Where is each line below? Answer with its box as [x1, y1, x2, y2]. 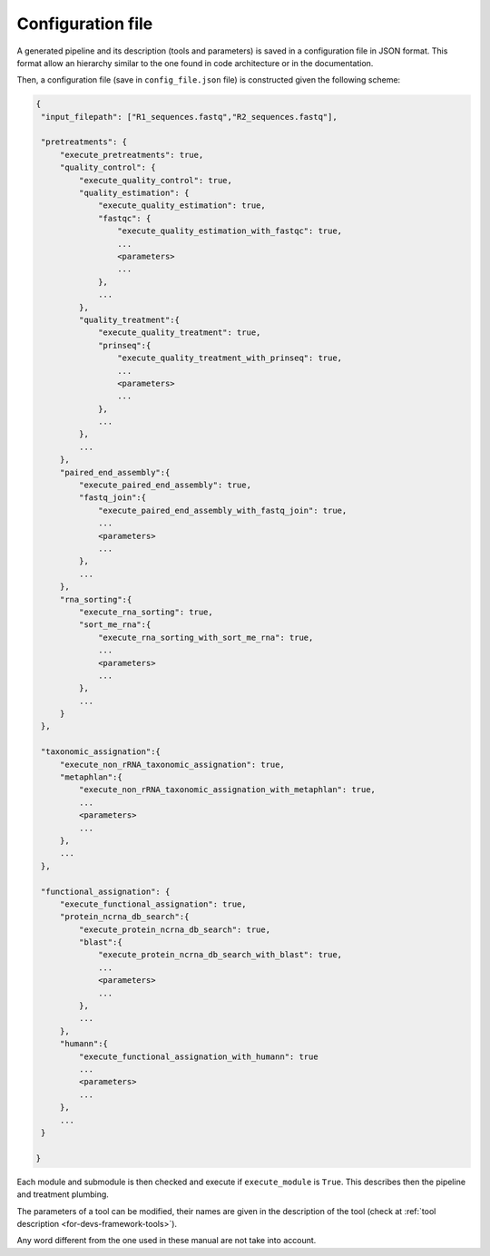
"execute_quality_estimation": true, [98, 201, 267, 211]
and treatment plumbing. [16, 1189, 109, 1200]
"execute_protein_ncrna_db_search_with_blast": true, [98, 949, 343, 960]
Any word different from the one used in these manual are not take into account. [16, 1235, 317, 1246]
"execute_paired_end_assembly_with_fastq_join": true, [98, 505, 348, 515]
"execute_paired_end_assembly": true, [78, 480, 251, 490]
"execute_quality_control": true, [78, 175, 233, 185]
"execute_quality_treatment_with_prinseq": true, [116, 353, 343, 363]
